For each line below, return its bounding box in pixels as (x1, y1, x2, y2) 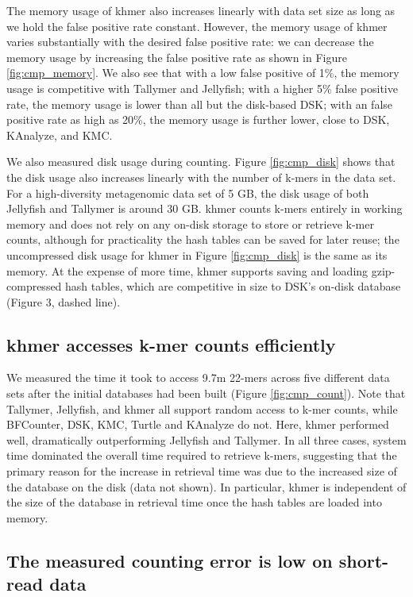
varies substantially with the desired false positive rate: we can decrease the (6, 33, 374, 50)
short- (338, 548, 389, 572)
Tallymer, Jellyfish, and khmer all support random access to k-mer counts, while (6, 400, 398, 417)
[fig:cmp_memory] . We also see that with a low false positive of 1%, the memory (6, 64, 399, 81)
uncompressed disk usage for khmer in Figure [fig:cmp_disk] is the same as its (6, 246, 388, 263)
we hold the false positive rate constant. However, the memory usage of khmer (6, 17, 388, 34)
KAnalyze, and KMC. (6, 126, 113, 143)
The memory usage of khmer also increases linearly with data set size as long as (6, 2, 396, 18)
